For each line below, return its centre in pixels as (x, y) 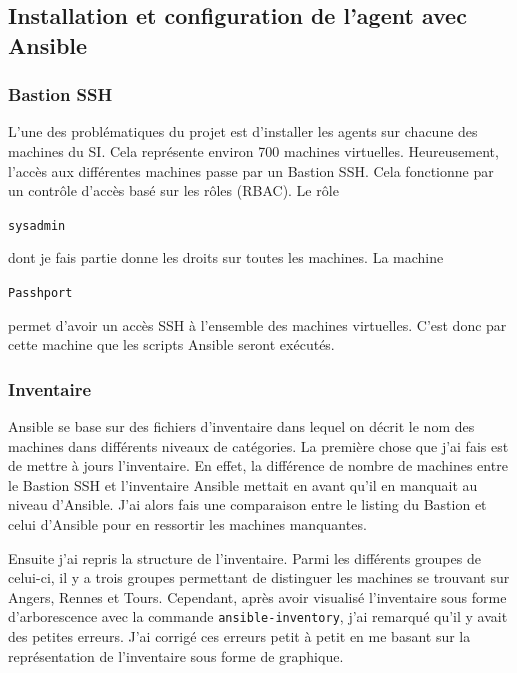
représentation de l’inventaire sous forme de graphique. (176, 655)
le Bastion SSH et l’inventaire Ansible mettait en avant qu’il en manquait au (243, 484)
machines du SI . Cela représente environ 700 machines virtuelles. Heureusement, (253, 150)
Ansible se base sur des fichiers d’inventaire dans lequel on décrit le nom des (241, 426)
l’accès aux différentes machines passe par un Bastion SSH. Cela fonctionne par (251, 170)
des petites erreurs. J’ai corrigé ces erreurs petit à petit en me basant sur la (239, 636)
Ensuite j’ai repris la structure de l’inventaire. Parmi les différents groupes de (244, 557)
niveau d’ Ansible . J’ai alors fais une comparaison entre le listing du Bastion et (247, 504)
